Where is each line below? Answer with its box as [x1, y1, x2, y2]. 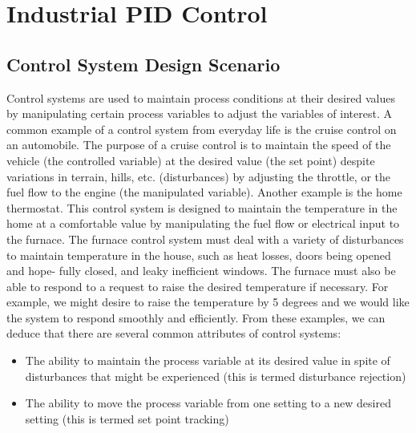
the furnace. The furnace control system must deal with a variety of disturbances [6, 230, 404, 247]
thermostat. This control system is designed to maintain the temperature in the [6, 199, 398, 216]
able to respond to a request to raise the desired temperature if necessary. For [6, 277, 389, 294]
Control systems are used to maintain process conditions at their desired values [6, 89, 396, 106]
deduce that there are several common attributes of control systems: [6, 325, 341, 342]
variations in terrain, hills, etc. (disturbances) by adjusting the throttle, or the [6, 168, 391, 184]
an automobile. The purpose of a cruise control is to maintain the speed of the [6, 136, 391, 153]
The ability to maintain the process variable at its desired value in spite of [25, 352, 390, 369]
